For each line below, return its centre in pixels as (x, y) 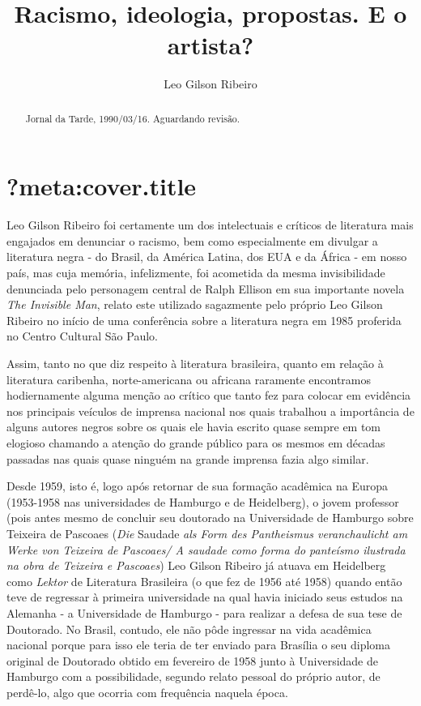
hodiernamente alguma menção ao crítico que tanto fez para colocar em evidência (209, 395)
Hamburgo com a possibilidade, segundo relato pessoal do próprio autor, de (193, 676)
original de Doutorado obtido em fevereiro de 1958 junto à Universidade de (192, 660)
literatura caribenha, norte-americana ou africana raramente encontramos (189, 379)
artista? (210, 45)
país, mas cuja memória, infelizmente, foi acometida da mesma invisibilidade (196, 273)
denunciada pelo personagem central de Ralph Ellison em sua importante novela (206, 288)
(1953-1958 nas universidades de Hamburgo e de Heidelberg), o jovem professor (203, 501)
